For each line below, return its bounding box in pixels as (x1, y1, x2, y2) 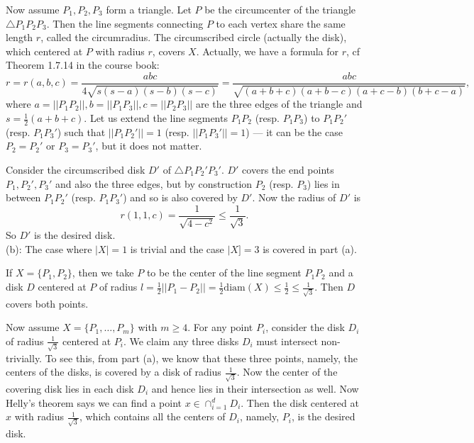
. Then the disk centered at (241, 395, 359, 410)
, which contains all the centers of (79, 409, 226, 424)
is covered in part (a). (263, 241, 357, 256)
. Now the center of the (236, 364, 338, 379)
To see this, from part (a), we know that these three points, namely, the (45, 350, 358, 365)
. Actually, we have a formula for (196, 43, 339, 58)
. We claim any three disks (123, 333, 239, 348)
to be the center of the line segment (146, 265, 302, 280)
